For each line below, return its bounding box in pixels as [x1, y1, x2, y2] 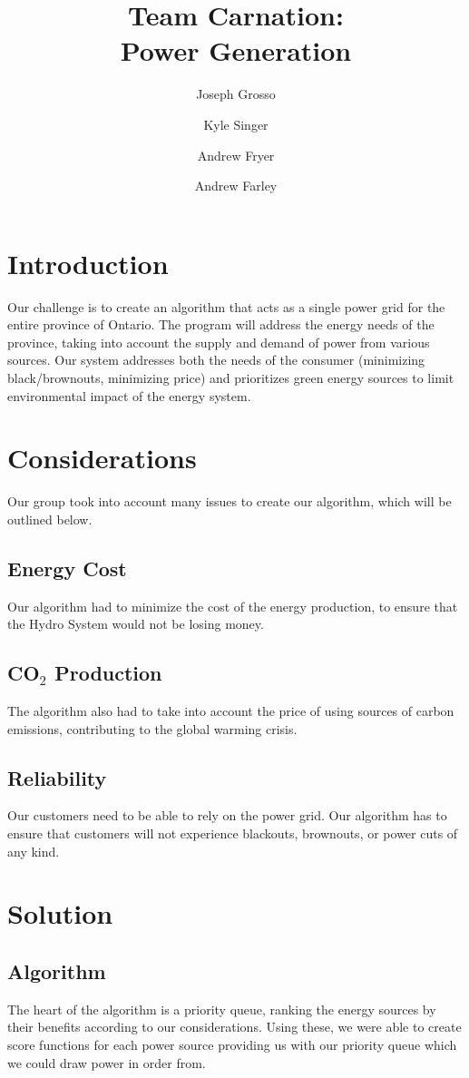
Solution [7, 895, 113, 932]
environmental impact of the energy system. [7, 386, 251, 405]
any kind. [7, 841, 60, 860]
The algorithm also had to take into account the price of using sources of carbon [7, 701, 454, 720]
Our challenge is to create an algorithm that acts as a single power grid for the [7, 297, 445, 316]
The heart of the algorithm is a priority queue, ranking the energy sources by [7, 999, 436, 1018]
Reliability [7, 763, 107, 791]
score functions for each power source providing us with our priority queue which [7, 1035, 457, 1054]
